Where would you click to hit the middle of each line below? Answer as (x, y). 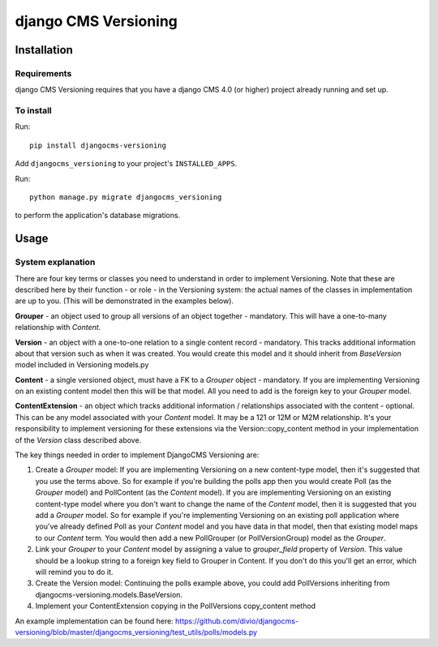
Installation (44, 50)
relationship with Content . (58, 328)
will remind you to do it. (74, 572)
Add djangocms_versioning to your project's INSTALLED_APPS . (126, 164)
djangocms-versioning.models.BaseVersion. (109, 594)
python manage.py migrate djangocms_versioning (126, 197)
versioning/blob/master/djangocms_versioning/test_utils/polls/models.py (136, 632)
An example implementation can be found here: (94, 621)
